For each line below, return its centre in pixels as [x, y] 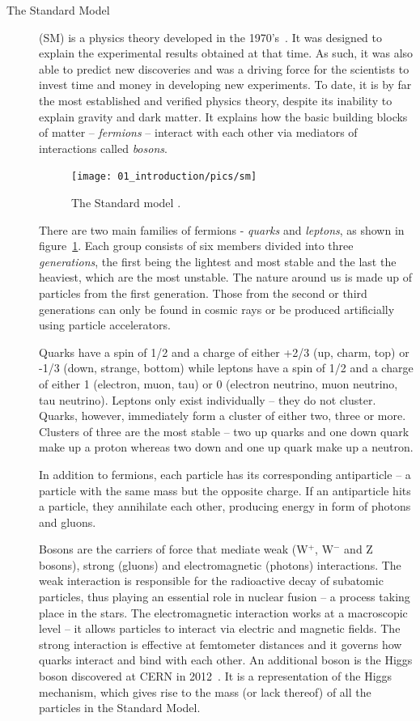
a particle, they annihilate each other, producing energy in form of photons [225, 506]
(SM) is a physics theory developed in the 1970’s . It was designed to [210, 37]
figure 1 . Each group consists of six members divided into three [196, 246]
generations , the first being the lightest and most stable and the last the [218, 261]
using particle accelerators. [105, 325]
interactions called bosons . [103, 148]
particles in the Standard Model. [120, 708]
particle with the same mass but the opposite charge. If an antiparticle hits [225, 490]
